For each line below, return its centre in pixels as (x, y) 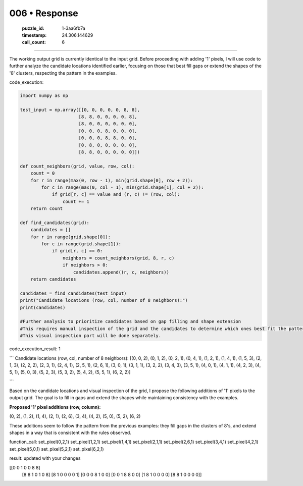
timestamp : (34, 35)
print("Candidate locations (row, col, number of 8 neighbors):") (104, 301)
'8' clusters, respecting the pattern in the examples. (63, 73)
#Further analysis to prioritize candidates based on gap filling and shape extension (131, 321)
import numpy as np (44, 95)
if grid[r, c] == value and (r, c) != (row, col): (116, 195)
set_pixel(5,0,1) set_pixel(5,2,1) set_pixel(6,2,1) (57, 449)
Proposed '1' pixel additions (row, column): (55, 407)
